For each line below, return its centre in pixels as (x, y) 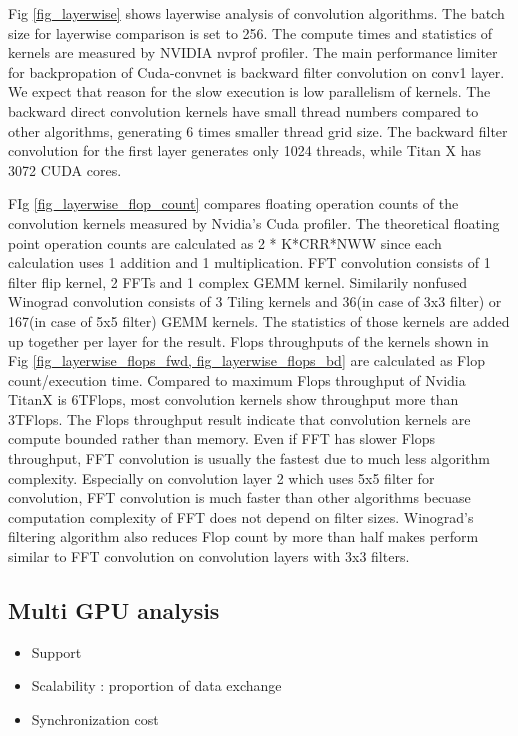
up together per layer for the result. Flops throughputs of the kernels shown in (248, 340)
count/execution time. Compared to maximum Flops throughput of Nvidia (237, 379)
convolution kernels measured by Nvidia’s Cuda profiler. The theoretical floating (254, 222)
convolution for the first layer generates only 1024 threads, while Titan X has (245, 150)
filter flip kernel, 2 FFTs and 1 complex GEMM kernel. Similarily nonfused (238, 281)
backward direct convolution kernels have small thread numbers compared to (243, 110)
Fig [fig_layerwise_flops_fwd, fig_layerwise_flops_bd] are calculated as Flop (246, 360)
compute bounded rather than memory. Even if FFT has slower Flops (222, 438)
